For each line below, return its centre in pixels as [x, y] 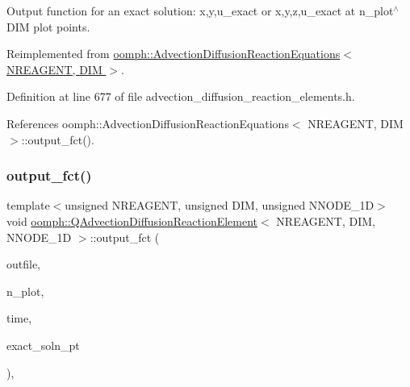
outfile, [24, 264]
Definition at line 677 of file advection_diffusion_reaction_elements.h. [181, 96]
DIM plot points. [48, 26]
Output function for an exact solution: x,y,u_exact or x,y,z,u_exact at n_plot [200, 10]
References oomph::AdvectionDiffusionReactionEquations [148, 123]
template [28, 205]
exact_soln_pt [43, 345]
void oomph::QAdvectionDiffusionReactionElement [132, 221]
